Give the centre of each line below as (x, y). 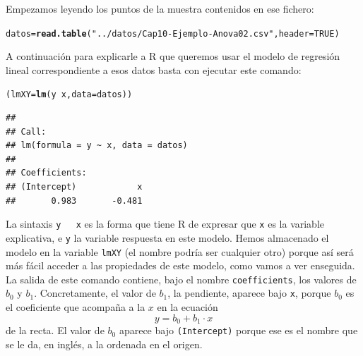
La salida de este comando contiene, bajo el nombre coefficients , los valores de (181, 279)
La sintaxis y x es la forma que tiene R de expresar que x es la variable (165, 224)
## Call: (26, 131)
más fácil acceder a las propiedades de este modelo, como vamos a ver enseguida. (180, 265)
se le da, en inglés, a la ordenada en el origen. (104, 344)
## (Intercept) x (74, 187)
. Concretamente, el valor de (95, 293)
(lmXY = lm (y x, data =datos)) (69, 95)
